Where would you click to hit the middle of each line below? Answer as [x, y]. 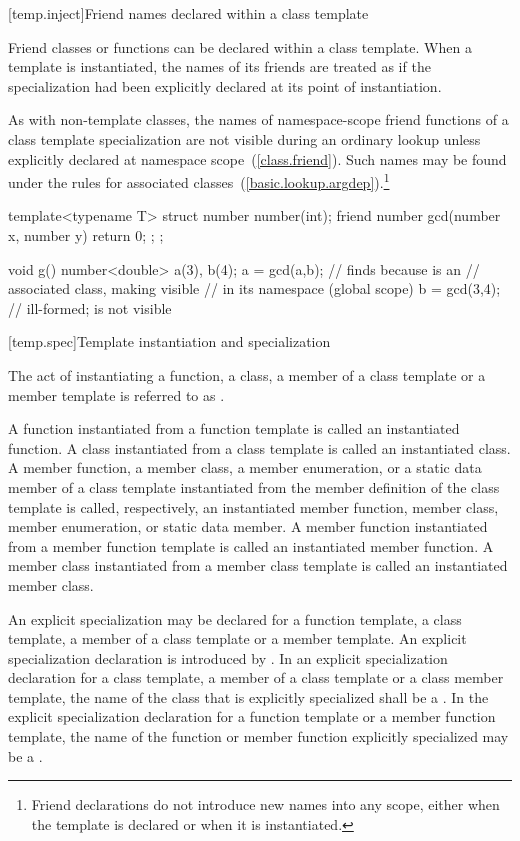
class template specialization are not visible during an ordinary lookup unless [244, 138]
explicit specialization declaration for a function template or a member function [252, 716]
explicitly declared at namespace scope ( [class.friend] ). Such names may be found [257, 158]
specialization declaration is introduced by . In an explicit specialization [228, 657]
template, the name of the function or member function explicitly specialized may [258, 736]
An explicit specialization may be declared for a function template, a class [235, 618]
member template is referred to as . [116, 394]
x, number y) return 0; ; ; [86, 235]
